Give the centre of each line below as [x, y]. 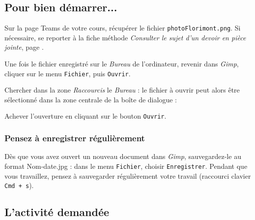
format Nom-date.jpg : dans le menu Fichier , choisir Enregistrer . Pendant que [126, 166]
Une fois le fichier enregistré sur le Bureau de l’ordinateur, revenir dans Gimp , [122, 64]
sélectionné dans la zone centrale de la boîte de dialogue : [91, 99]
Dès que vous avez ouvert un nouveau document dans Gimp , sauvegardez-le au [123, 156]
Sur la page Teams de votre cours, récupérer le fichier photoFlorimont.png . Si [123, 28]
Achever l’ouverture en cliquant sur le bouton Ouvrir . [85, 116]
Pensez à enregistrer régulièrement [75, 138]
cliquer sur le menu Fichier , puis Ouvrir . [68, 73]
